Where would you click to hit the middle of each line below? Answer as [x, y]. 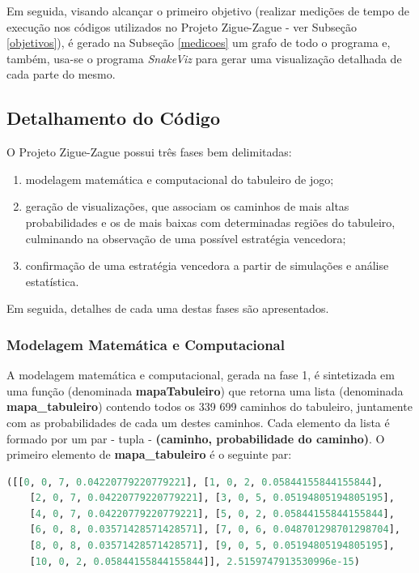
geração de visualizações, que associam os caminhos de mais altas [187, 206]
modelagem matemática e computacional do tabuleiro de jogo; [180, 179]
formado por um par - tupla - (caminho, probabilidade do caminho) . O [196, 438]
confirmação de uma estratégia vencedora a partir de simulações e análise [207, 265]
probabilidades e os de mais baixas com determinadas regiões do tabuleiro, [210, 222]
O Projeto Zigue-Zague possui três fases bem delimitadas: [149, 152]
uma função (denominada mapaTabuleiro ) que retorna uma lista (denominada [205, 390]
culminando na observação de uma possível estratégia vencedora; [186, 238]
